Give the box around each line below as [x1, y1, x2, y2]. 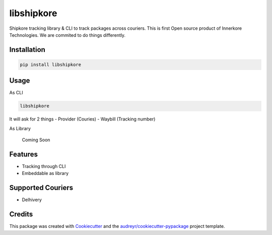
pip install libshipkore [20, 62, 82, 68]
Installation [9, 45, 45, 54]
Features [9, 150, 38, 158]
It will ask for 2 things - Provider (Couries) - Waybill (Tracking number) [9, 116, 156, 122]
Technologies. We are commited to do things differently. [9, 32, 126, 38]
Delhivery [22, 197, 42, 203]
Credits [9, 210, 33, 219]
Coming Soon [22, 137, 50, 143]
